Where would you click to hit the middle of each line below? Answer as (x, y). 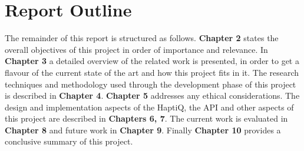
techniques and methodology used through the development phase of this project (151, 84)
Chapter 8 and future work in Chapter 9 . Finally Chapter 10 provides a (143, 130)
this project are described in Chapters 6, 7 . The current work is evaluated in (146, 118)
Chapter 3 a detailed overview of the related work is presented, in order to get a (152, 61)
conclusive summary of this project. (69, 141)
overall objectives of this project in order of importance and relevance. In (136, 49)
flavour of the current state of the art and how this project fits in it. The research (152, 72)
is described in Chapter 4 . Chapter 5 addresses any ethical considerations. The (152, 95)
